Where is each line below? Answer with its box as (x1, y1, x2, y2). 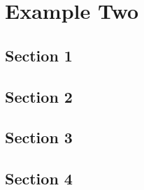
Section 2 (5, 85, 73, 107)
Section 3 (5, 126, 73, 148)
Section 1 (5, 44, 73, 66)
